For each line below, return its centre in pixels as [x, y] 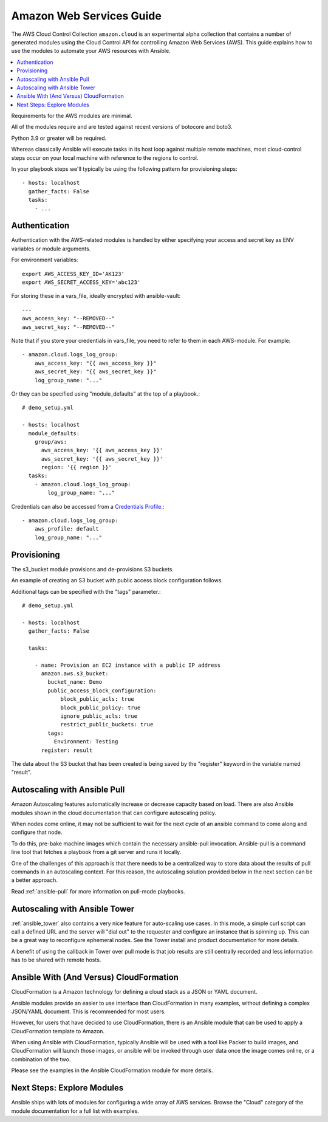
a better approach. [34, 880]
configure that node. [37, 832]
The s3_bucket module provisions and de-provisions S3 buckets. [93, 569]
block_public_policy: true [101, 707]
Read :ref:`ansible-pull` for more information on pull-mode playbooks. [98, 891]
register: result [67, 750]
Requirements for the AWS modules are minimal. [72, 116]
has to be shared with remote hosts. [56, 960]
